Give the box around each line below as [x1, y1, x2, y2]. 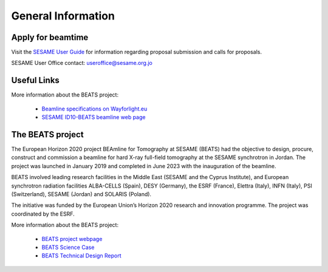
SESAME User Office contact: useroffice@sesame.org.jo [11, 59, 153, 67]
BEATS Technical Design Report [41, 252, 121, 259]
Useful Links [11, 75, 60, 86]
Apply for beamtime [11, 32, 89, 42]
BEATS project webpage [41, 235, 103, 242]
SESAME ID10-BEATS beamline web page [41, 114, 146, 121]
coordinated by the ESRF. [11, 210, 75, 217]
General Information [11, 9, 115, 22]
